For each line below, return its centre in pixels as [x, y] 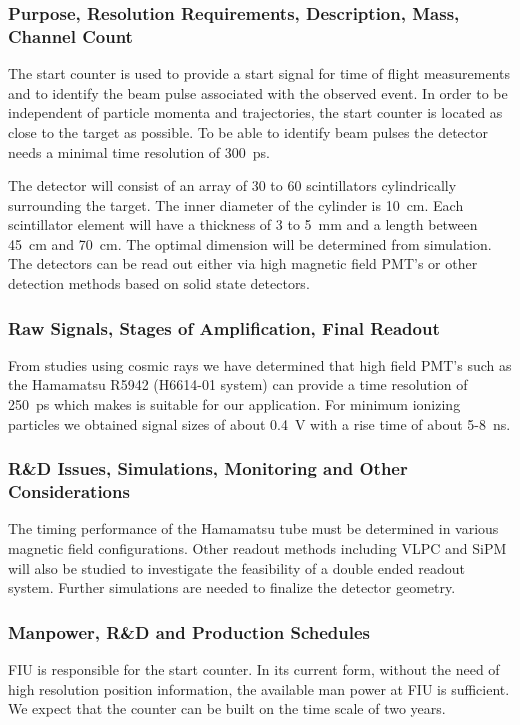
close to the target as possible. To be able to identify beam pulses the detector [248, 131]
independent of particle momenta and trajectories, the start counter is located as [255, 112]
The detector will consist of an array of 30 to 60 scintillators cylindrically [232, 185]
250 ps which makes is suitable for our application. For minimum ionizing [234, 404]
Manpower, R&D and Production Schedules [189, 631]
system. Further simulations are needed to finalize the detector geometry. [232, 587]
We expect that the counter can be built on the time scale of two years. [227, 708]
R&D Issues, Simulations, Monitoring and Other [208, 468]
